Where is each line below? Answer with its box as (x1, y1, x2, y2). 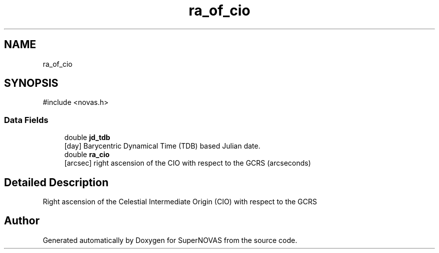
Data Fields (4, 114, 49, 125)
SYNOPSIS (4, 77, 59, 90)
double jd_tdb (64, 133, 110, 142)
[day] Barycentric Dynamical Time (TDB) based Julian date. (64, 142, 261, 151)
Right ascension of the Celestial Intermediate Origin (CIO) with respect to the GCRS (43, 197, 317, 206)
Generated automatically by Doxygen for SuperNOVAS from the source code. (43, 235, 297, 244)
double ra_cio (64, 150, 110, 159)
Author (4, 214, 40, 227)
